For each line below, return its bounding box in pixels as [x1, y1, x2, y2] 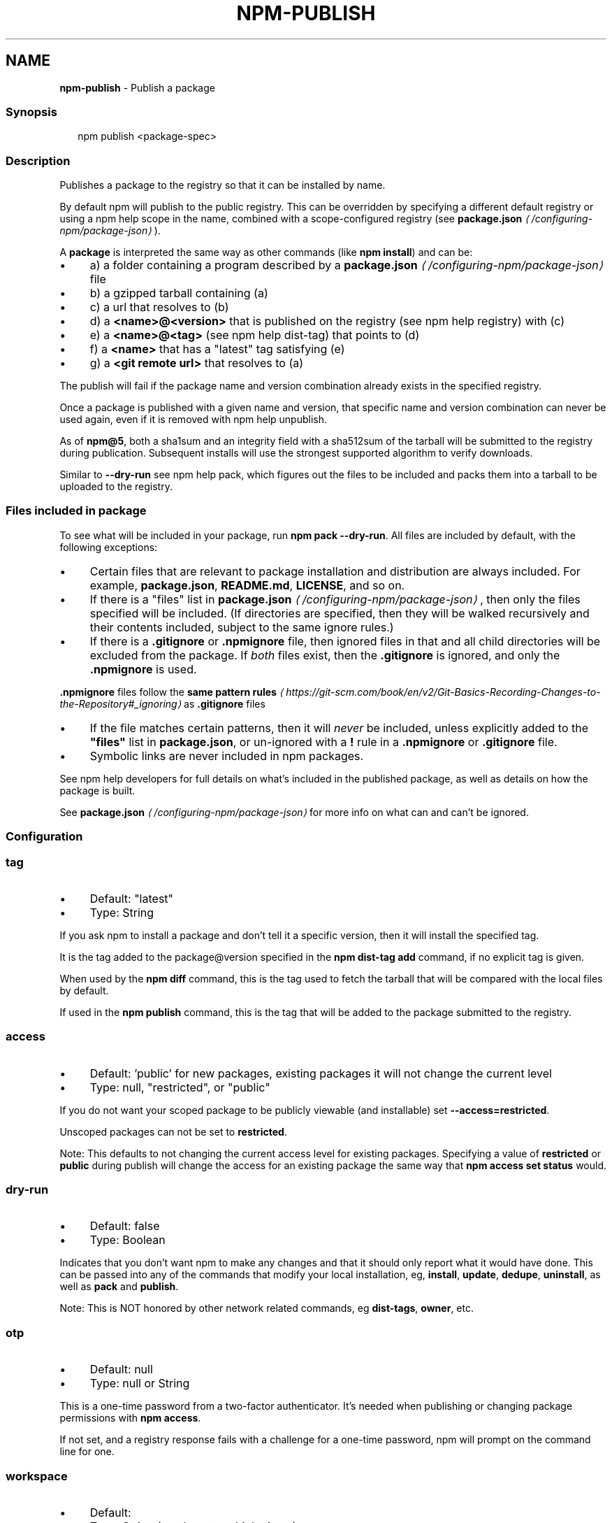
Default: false [89, 1219, 160, 1234]
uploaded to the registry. [59, 480, 173, 493]
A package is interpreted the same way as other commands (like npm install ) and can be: [59, 246, 473, 259]
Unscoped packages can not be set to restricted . [59, 1125, 287, 1138]
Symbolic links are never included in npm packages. [89, 748, 364, 763]
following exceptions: [59, 541, 158, 553]
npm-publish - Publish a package [59, 81, 215, 94]
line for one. [59, 1445, 115, 1458]
